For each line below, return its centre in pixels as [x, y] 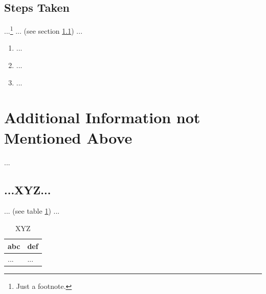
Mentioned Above [68, 137]
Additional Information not [102, 117]
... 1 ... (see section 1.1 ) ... [43, 30]
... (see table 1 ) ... [32, 211]
